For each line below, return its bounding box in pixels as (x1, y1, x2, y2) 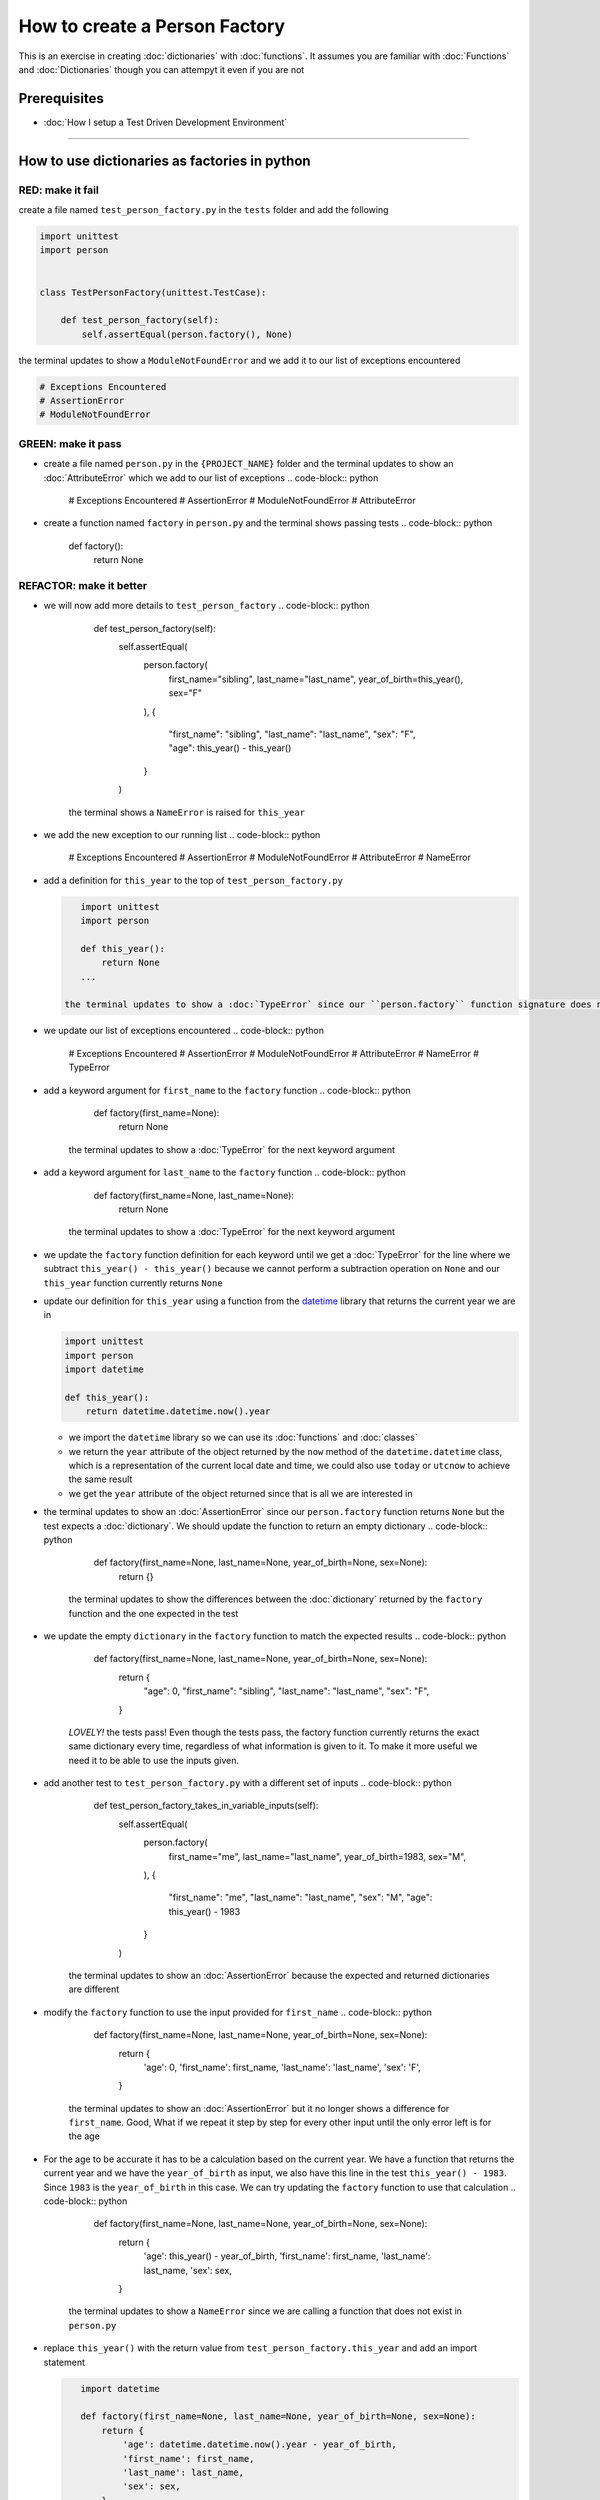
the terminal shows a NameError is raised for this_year (68, 806, 305, 818)
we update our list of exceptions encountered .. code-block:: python (43, 1025, 325, 1037)
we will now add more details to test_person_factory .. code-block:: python (43, 600, 370, 612)
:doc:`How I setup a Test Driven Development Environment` (43, 116, 288, 128)
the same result (68, 1473, 133, 1485)
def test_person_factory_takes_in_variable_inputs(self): (93, 1800, 319, 1812)
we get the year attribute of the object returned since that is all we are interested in (68, 1487, 414, 1499)
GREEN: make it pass (18, 436, 122, 450)
